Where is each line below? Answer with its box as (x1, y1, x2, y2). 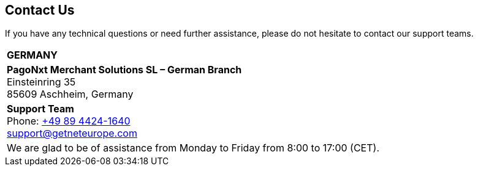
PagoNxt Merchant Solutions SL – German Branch (7, 64, 242, 76)
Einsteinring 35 (7, 76, 76, 89)
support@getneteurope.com (7, 127, 137, 140)
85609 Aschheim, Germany (7, 88, 134, 101)
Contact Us (5, 2, 75, 18)
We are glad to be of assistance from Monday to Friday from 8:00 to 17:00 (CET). (7, 142, 380, 155)
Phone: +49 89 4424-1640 (7, 115, 131, 128)
